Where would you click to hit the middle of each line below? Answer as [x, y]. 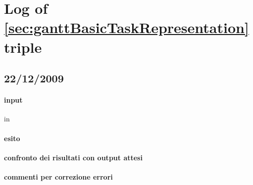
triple [23, 47]
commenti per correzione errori [58, 176]
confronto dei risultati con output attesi [73, 157]
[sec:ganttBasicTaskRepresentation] [126, 27]
